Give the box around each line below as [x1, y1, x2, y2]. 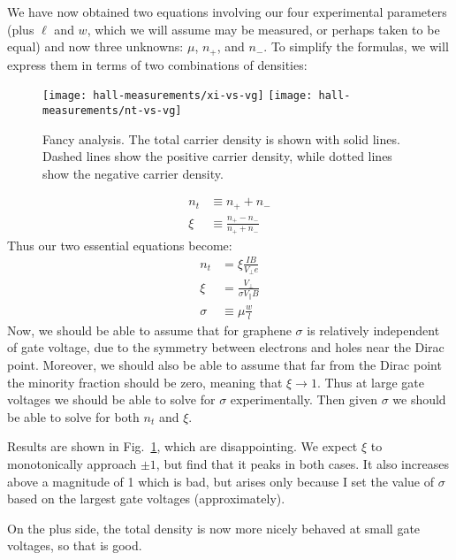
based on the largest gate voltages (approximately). [7, 489, 285, 508]
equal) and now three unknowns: [7, 37, 184, 56]
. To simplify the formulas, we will [263, 37, 449, 56]
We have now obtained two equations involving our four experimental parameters [7, 3, 447, 20]
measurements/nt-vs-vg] [42, 104, 182, 117]
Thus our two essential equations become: [7, 235, 232, 254]
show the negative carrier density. [42, 164, 224, 182]
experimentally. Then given [230, 390, 377, 409]
